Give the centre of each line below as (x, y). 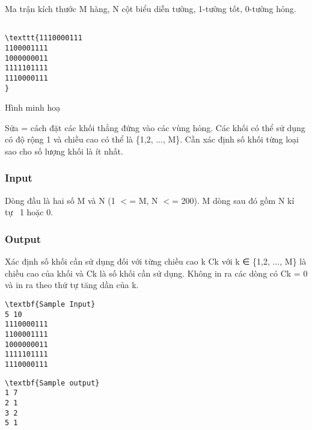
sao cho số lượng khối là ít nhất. (64, 151)
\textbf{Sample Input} (50, 304)
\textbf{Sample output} (52, 383)
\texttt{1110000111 (44, 38)
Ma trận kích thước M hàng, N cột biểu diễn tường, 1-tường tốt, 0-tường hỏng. (151, 8)
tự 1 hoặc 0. (29, 212)
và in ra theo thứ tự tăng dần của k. (72, 285)
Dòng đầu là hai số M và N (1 (60, 200)
